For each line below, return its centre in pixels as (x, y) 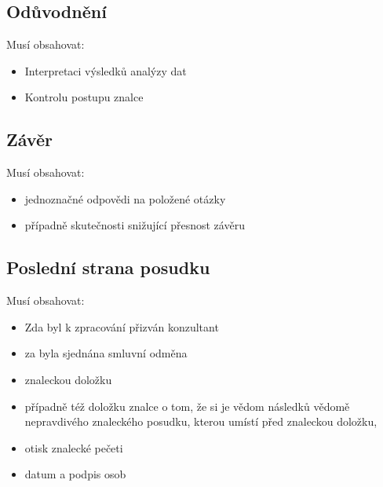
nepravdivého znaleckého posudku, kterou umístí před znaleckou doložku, (201, 421)
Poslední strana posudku (108, 267)
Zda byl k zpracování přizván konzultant (122, 326)
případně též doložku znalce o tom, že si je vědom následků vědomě (187, 406)
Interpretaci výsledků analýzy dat (106, 70)
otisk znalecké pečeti (74, 447)
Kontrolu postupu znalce (84, 97)
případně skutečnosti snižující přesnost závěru (135, 225)
